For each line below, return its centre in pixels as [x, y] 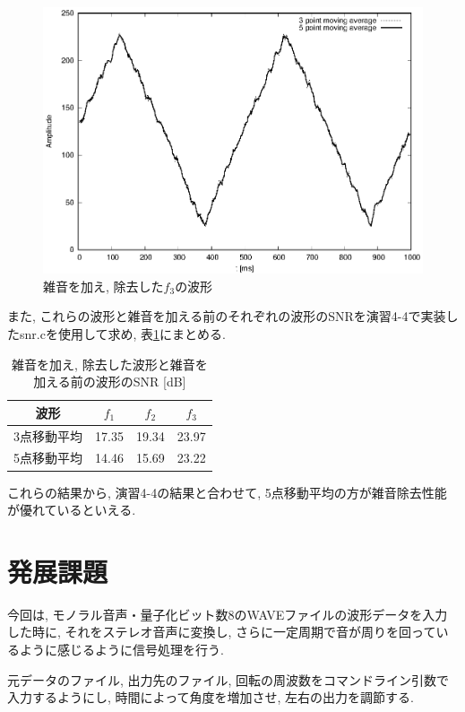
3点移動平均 [48, 435]
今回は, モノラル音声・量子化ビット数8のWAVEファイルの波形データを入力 [228, 614]
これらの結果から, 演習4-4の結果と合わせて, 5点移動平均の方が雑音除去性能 [227, 492]
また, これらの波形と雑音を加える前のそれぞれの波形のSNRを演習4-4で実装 [227, 316]
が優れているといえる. [72, 510]
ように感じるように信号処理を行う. [121, 650]
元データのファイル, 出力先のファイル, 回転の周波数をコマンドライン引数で [228, 679]
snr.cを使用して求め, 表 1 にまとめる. [122, 333]
